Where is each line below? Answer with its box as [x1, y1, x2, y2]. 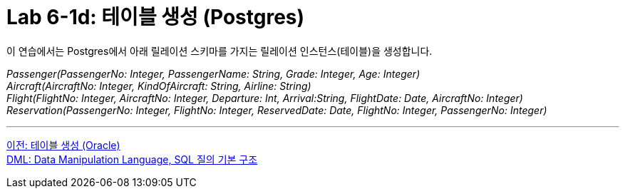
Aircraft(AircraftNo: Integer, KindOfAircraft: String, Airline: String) [6, 79, 311, 92]
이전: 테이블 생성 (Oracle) [6, 138, 120, 151]
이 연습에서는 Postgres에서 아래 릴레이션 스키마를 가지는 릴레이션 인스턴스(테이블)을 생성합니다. [6, 44, 433, 57]
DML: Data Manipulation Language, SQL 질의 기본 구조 [6, 153, 258, 165]
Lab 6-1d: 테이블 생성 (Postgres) [6, 5, 305, 29]
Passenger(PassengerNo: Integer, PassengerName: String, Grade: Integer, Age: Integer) [6, 67, 420, 80]
